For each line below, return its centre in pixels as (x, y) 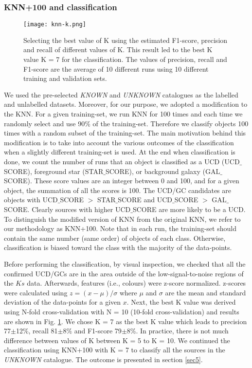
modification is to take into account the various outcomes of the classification (119, 142)
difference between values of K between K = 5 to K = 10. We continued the (117, 340)
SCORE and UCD (145, 200)
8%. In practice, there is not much (178, 331)
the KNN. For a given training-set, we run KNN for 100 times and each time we (123, 114)
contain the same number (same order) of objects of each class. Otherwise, (115, 238)
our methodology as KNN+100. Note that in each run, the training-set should (120, 228)
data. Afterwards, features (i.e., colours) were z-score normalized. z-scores (136, 283)
